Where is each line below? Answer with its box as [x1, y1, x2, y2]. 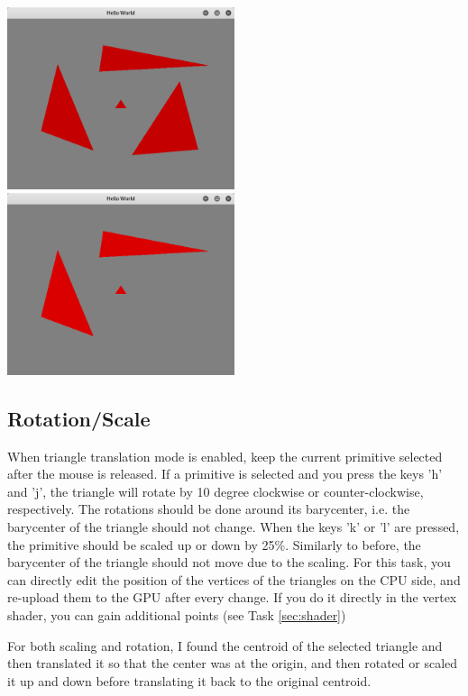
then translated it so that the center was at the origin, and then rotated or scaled [7, 654, 458, 673]
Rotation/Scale [7, 404, 151, 432]
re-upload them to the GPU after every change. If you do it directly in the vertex [7, 588, 457, 607]
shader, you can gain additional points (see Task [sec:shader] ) [7, 605, 346, 624]
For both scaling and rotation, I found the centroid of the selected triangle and [7, 636, 443, 655]
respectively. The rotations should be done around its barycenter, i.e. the [7, 499, 410, 518]
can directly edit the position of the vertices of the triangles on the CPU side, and [7, 570, 461, 589]
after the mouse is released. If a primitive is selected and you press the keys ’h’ [7, 464, 443, 483]
